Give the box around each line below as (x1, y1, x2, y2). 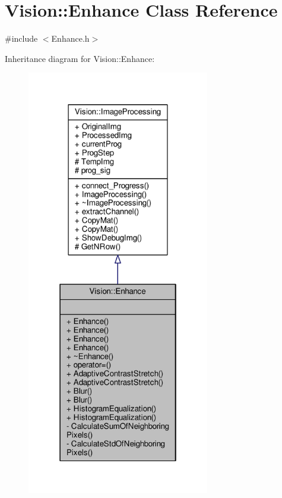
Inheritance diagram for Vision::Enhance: (5, 52, 155, 64)
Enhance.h (51, 32, 90, 45)
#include (5, 32, 38, 45)
